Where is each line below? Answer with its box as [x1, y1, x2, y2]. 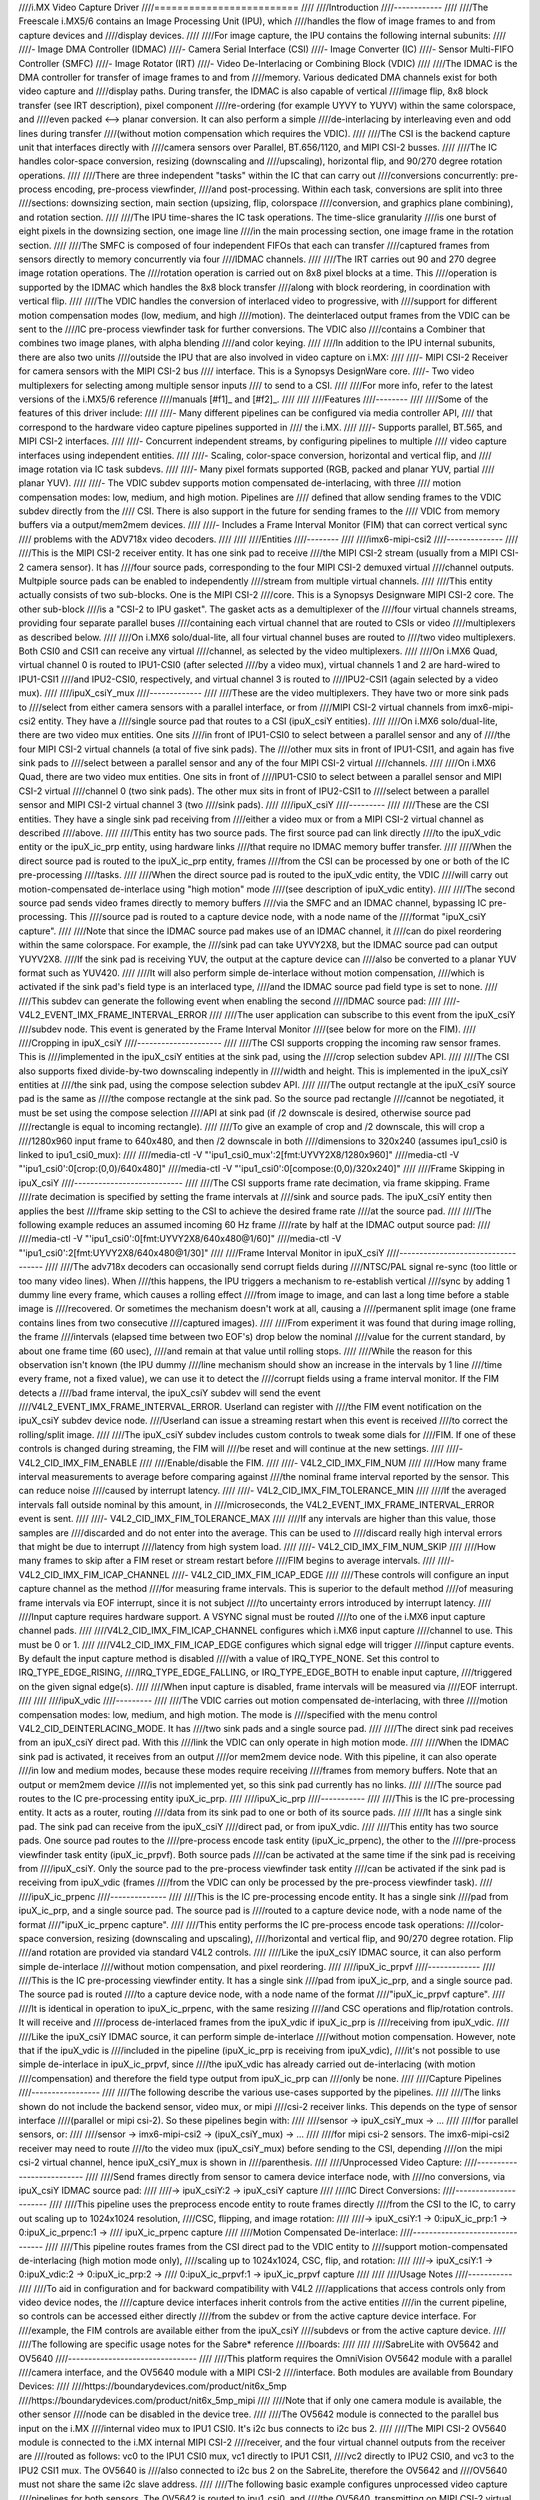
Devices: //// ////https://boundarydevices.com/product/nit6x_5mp [18, 2380, 287, 2392]
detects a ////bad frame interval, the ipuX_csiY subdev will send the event [18, 1386, 321, 1399]
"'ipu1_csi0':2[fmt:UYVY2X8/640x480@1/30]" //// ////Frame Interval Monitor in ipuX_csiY [18, 1246, 385, 1259]
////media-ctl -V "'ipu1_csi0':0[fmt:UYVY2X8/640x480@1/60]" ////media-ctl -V [18, 1233, 342, 1245]
